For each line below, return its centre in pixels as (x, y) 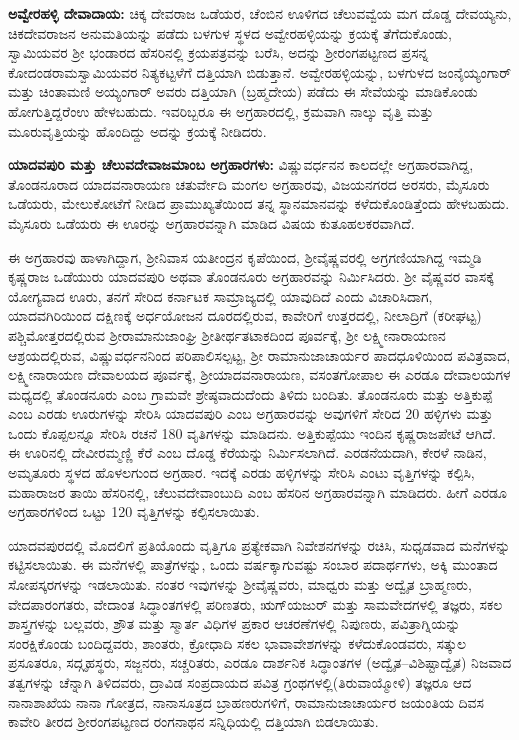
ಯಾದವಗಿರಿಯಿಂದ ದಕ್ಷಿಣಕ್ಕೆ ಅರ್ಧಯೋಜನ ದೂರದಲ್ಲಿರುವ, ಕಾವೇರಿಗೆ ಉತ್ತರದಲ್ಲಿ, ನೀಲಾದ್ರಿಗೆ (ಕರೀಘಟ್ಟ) (245, 315)
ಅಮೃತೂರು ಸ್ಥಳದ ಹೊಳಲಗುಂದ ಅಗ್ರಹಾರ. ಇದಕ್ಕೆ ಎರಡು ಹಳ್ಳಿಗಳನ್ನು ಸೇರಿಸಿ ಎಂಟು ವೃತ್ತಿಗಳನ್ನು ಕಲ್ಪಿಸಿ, (241, 472)
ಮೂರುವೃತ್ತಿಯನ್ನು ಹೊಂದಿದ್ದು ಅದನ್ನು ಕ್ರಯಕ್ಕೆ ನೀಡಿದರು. (137, 130)
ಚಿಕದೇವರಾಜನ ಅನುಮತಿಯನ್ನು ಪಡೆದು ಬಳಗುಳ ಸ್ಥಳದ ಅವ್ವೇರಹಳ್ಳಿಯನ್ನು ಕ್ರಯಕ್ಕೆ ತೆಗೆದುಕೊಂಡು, (230, 32)
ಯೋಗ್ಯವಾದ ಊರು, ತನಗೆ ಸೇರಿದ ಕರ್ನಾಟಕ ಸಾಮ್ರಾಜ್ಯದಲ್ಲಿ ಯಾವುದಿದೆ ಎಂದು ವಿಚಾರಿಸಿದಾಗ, (220, 295)
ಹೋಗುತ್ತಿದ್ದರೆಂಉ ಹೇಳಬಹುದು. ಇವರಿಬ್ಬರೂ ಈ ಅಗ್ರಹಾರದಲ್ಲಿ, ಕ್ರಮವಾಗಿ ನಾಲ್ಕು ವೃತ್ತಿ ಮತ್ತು (221, 110)
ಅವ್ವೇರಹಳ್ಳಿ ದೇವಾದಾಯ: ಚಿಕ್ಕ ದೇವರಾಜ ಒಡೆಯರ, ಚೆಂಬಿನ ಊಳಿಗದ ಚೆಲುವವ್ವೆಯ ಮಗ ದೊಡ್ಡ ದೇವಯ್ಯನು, (260, 13)
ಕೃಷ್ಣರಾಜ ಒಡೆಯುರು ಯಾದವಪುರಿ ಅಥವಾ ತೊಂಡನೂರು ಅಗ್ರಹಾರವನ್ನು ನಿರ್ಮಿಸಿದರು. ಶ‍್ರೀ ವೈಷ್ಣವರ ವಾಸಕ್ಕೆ (251, 276)
